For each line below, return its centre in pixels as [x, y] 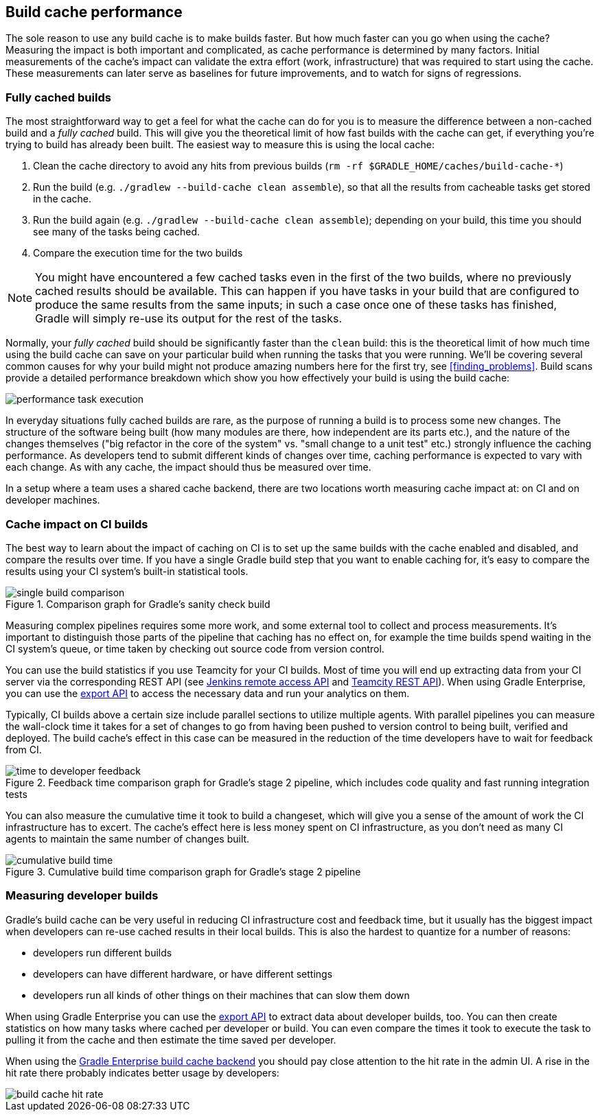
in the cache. [62, 199]
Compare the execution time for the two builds [138, 253]
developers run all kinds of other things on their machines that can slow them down [221, 995]
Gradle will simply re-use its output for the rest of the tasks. [189, 319]
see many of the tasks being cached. [116, 232]
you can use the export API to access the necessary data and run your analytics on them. [208, 693]
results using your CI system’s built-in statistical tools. [127, 571]
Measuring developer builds [82, 896]
